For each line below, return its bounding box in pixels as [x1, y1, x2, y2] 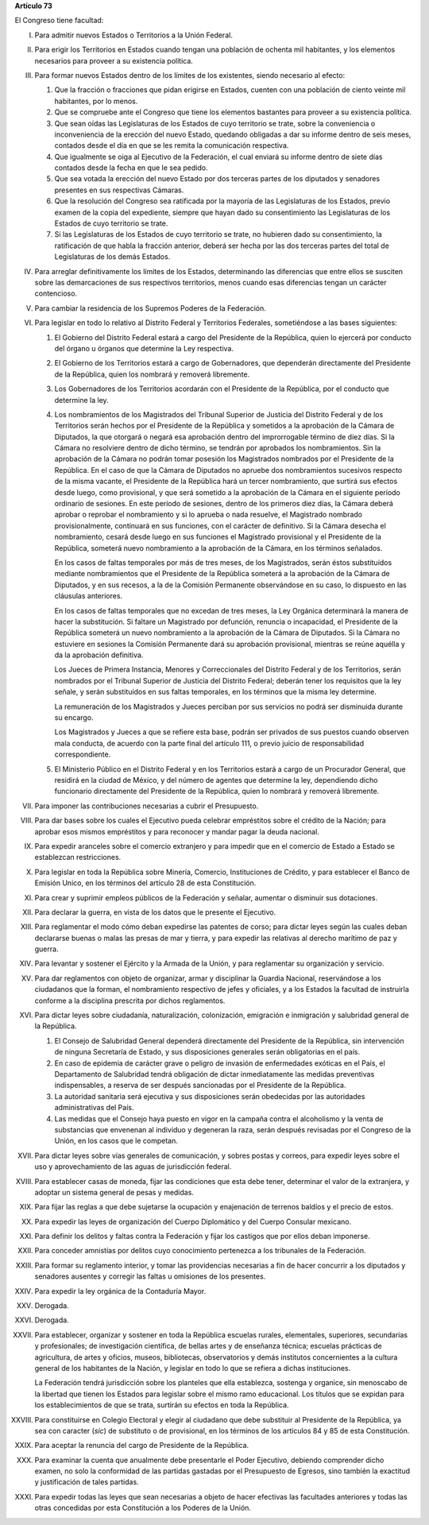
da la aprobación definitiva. [54, 650, 144, 660]
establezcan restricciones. [34, 853, 122, 862]
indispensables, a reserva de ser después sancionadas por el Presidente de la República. [54, 1081, 346, 1090]
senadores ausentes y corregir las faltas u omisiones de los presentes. [34, 1271, 266, 1281]
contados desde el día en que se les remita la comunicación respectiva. [54, 141, 289, 150]
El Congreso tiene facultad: [14, 16, 104, 25]
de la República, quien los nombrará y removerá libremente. [54, 370, 250, 379]
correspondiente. [54, 749, 111, 759]
